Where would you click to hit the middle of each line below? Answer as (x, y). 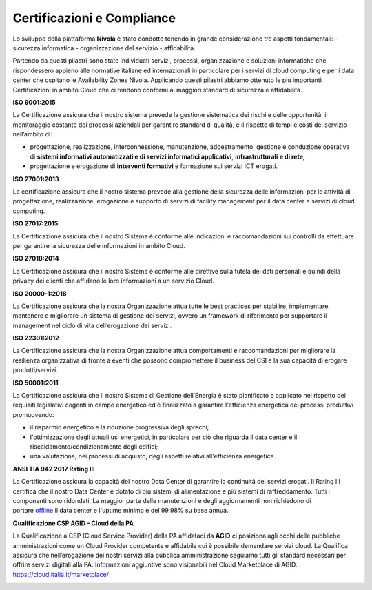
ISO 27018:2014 (36, 258)
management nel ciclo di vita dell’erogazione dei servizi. (92, 325)
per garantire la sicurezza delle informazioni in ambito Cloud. (99, 245)
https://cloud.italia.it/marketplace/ (61, 574)
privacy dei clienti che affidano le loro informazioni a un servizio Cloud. (114, 281)
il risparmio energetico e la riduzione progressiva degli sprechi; (120, 427)
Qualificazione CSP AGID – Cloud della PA (73, 523)
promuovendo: (33, 414)
